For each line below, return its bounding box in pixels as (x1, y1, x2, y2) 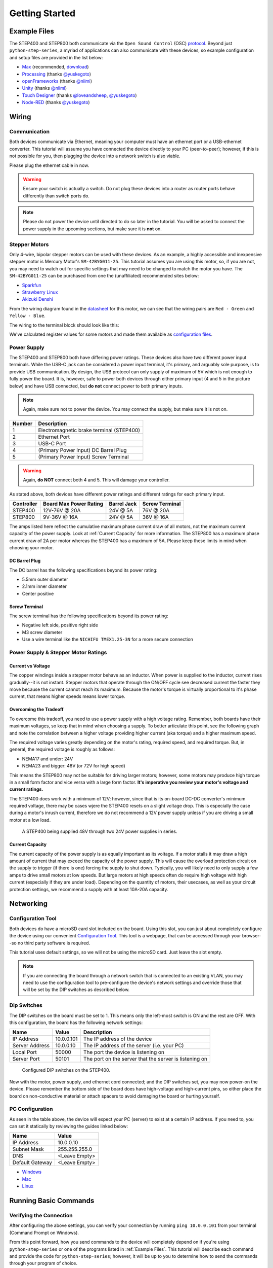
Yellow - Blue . (9, 312, 45, 319)
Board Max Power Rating (43, 500, 104, 507)
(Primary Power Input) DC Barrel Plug (38, 446, 127, 453)
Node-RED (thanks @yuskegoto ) (22, 99, 90, 105)
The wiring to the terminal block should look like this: (9, 322, 119, 328)
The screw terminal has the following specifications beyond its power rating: (9, 613, 169, 619)
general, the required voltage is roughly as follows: (9, 746, 115, 753)
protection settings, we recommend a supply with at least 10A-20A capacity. (9, 886, 168, 892)
